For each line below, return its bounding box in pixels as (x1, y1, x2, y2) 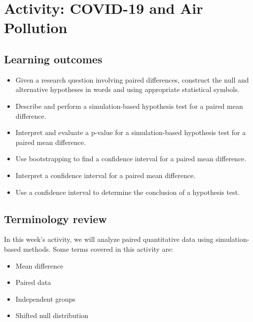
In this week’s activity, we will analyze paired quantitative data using (4, 234, 214, 244)
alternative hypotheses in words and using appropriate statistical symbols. (15, 84, 240, 94)
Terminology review (4, 211, 107, 226)
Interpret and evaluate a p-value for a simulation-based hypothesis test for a (15, 127, 246, 138)
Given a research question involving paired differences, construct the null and (15, 74, 249, 85)
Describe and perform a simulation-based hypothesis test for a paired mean (15, 100, 243, 111)
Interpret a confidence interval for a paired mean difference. (15, 170, 196, 180)
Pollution (4, 17, 68, 38)
